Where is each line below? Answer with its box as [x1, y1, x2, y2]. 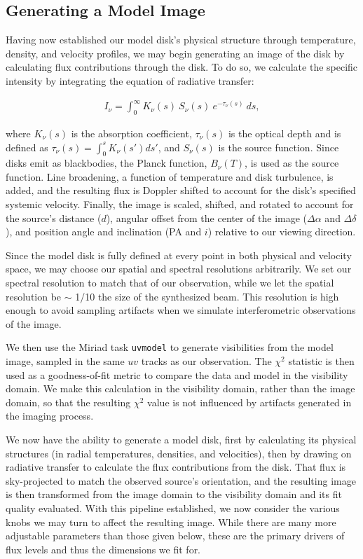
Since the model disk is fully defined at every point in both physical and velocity [6, 247, 352, 262]
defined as [6, 139, 48, 154]
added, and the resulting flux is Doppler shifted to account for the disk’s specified [6, 183, 356, 198]
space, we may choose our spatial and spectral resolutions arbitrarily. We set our [6, 261, 352, 276]
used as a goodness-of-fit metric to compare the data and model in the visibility [6, 367, 348, 382]
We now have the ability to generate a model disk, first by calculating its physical [6, 432, 357, 447]
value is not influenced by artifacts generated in [147, 394, 352, 409]
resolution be [6, 289, 62, 303]
